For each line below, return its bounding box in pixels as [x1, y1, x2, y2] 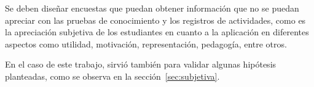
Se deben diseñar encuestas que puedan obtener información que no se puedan [5, 2, 299, 14]
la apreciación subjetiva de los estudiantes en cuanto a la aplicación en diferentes [5, 26, 309, 38]
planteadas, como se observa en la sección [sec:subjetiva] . [5, 69, 220, 82]
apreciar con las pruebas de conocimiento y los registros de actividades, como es [5, 13, 306, 26]
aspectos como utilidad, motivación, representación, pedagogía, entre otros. [5, 37, 287, 50]
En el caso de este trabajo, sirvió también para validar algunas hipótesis [5, 58, 277, 71]
